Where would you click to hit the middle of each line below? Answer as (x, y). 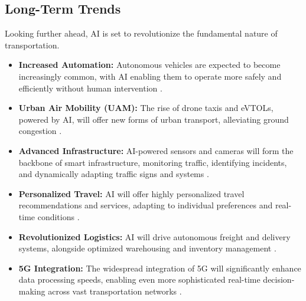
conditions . (58, 216)
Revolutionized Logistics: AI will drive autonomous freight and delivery (154, 236)
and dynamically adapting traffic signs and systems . (114, 174)
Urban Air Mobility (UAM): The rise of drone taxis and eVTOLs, (146, 108)
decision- (279, 279)
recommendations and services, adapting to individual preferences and (146, 205)
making (32, 291)
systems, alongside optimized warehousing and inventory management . (147, 248)
